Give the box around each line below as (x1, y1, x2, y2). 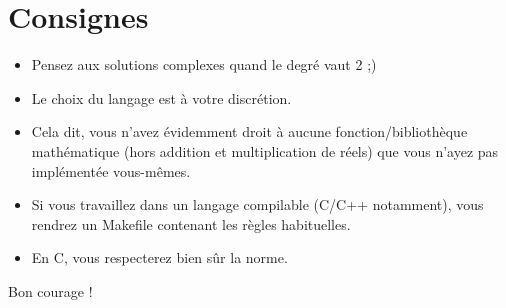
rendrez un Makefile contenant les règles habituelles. (31, 213, 351, 234)
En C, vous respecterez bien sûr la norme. (31, 247, 288, 268)
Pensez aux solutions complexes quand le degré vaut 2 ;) (31, 54, 377, 75)
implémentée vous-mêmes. (31, 160, 191, 181)
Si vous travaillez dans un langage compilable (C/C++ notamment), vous (31, 194, 484, 215)
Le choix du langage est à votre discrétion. (31, 87, 292, 108)
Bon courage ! (8, 280, 93, 301)
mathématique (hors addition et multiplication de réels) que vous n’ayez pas (31, 140, 499, 161)
